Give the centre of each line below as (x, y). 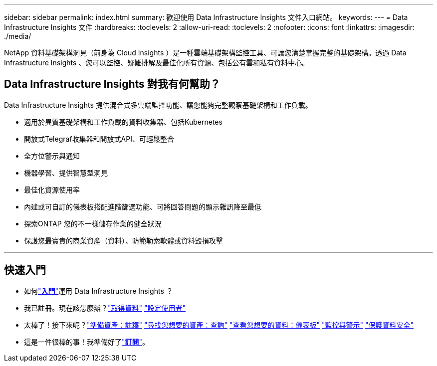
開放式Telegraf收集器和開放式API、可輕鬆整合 (99, 139)
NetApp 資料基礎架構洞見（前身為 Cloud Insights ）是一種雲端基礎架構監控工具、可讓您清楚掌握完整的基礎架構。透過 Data (205, 53)
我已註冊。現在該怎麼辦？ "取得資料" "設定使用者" (105, 308)
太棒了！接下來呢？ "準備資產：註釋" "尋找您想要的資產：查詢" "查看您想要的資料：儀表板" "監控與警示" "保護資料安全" (219, 325)
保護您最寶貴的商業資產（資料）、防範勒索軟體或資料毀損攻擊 (123, 240)
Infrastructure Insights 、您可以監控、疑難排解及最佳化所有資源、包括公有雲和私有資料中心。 (157, 63)
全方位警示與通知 (52, 156)
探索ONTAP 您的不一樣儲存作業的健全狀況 (93, 223)
